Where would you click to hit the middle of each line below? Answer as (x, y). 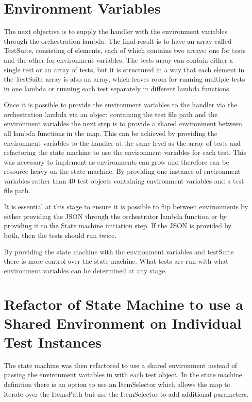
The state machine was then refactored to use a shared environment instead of (120, 365)
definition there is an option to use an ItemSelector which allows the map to (117, 384)
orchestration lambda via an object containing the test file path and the (111, 114)
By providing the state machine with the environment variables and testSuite (119, 251)
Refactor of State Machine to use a (124, 304)
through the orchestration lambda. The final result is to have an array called (118, 41)
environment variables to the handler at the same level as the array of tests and (122, 142)
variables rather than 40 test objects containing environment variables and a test (124, 181)
